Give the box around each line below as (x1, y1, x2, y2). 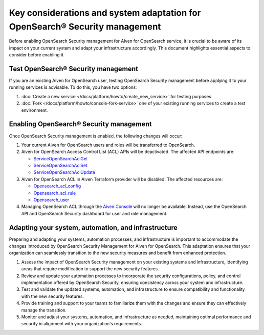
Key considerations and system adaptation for (9, 7, 201, 18)
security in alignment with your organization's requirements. (21, 321, 143, 327)
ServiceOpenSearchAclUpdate (33, 169, 95, 175)
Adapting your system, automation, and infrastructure (9, 223, 178, 232)
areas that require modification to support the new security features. (21, 266, 159, 272)
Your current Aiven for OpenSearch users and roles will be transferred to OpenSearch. (21, 142, 195, 148)
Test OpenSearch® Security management (9, 64, 138, 73)
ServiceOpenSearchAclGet (33, 155, 88, 161)
